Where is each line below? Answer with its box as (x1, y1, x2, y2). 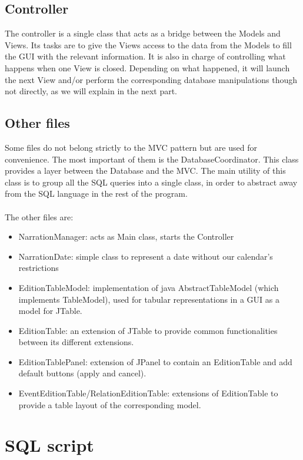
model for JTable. (18, 305, 82, 317)
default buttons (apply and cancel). (18, 367, 146, 379)
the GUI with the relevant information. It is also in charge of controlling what (5, 50, 286, 62)
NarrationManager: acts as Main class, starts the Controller (18, 230, 234, 243)
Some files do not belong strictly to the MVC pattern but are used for (5, 141, 257, 153)
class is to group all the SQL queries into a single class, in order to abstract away (5, 176, 298, 188)
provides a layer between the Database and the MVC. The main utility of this (5, 164, 286, 177)
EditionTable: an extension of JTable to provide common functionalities (18, 324, 278, 336)
